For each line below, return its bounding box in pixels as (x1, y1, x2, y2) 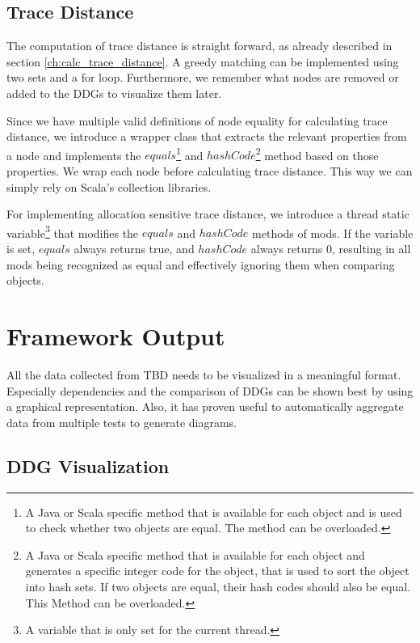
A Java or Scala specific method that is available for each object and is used (25, 503, 402, 520)
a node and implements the (6, 146, 141, 163)
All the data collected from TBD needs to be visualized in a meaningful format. (6, 366, 401, 383)
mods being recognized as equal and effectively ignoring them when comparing (6, 256, 395, 273)
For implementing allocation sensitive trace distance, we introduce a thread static (6, 205, 409, 222)
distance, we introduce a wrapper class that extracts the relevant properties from (6, 128, 407, 145)
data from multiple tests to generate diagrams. (6, 413, 237, 430)
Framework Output (6, 319, 225, 353)
